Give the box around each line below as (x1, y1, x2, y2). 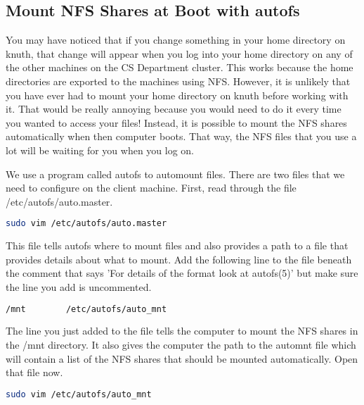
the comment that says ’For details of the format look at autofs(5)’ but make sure (6, 266, 358, 280)
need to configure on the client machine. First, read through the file (6, 180, 297, 195)
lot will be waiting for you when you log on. (6, 142, 195, 157)
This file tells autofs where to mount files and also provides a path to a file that (6, 238, 349, 253)
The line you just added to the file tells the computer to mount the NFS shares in (6, 323, 358, 338)
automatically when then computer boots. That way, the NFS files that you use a (6, 129, 357, 144)
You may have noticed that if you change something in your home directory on (6, 32, 346, 47)
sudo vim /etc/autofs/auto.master (6, 218, 167, 229)
